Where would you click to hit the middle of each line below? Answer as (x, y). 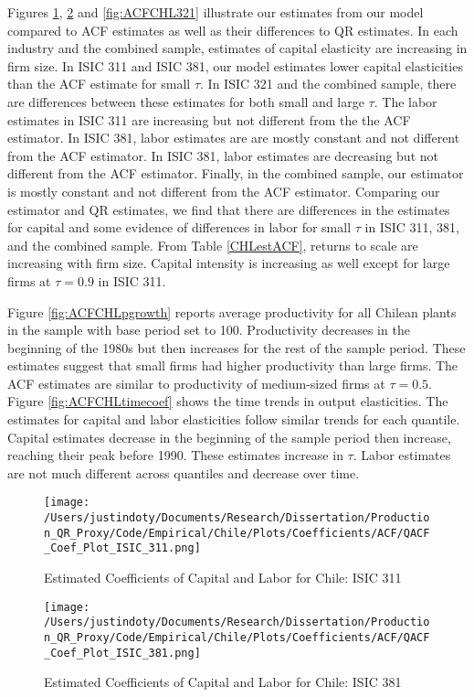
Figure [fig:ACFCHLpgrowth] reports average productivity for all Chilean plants (232, 311)
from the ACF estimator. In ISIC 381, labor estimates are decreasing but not (223, 155)
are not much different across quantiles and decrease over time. (184, 472)
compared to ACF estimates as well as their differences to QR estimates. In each (233, 30)
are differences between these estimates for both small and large (186, 101)
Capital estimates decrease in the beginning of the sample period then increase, (229, 437)
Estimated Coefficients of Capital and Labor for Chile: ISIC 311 (223, 578)
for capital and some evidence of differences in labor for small (179, 227)
